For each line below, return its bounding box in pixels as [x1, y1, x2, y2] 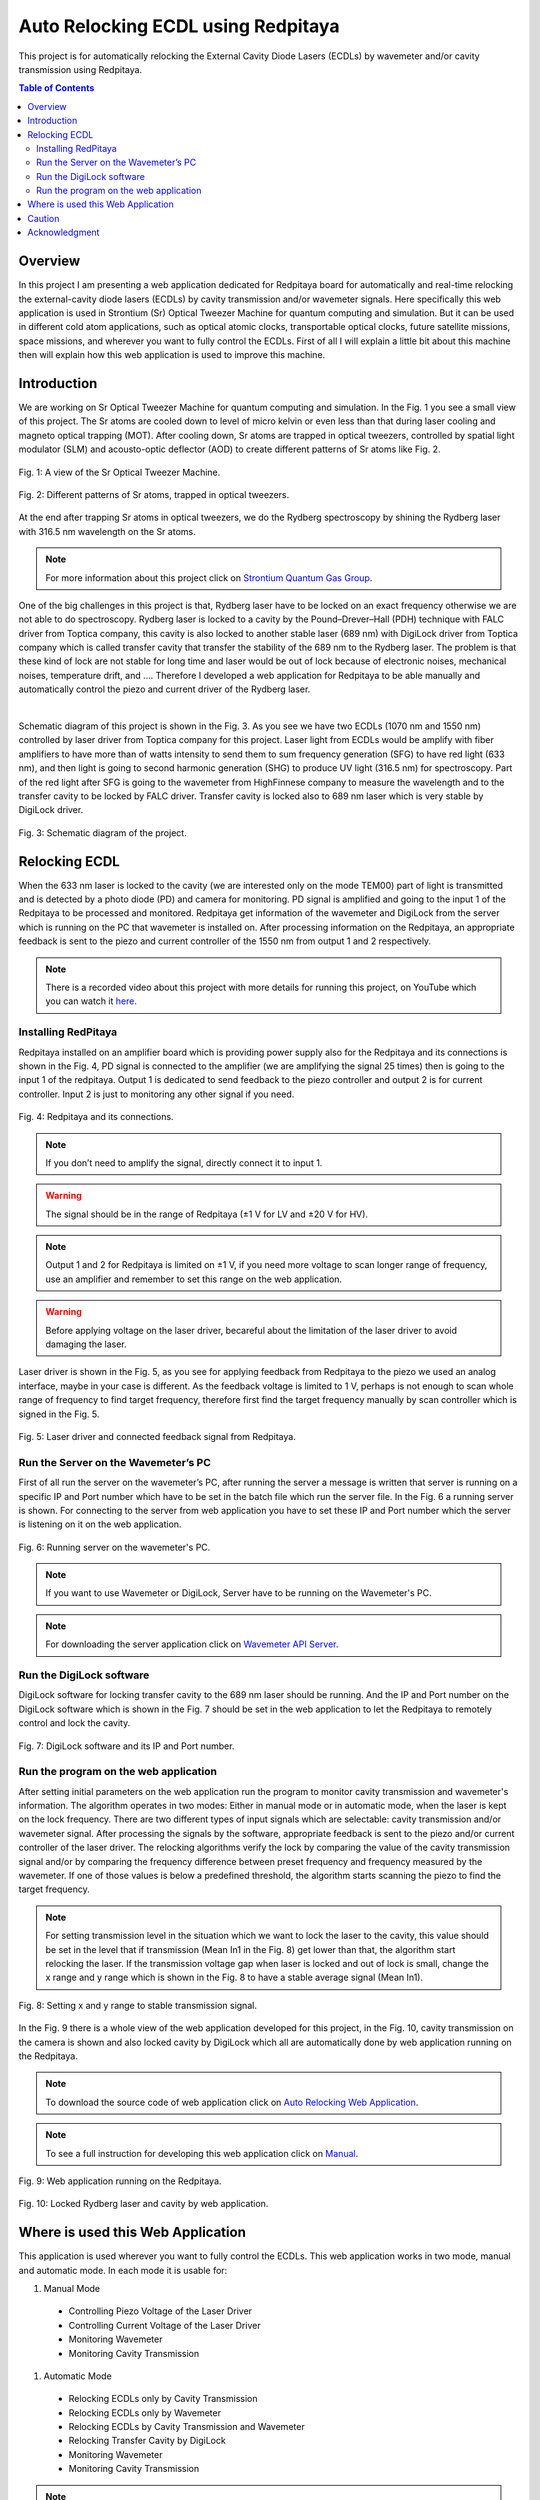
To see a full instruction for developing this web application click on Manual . [45, 2147, 359, 2159]
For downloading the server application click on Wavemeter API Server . [45, 1638, 339, 1650]
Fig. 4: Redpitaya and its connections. [18, 1111, 174, 1123]
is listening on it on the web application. [18, 1518, 182, 1530]
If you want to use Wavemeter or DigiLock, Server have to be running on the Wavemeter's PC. [45, 1587, 432, 1599]
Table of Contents [18, 82, 95, 94]
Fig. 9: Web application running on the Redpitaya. [18, 2175, 222, 2187]
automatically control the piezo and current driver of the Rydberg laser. [18, 683, 311, 695]
